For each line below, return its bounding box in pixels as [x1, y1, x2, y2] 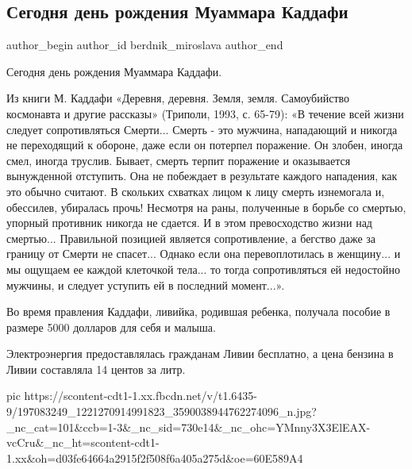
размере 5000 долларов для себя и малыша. [6, 318, 216, 335]
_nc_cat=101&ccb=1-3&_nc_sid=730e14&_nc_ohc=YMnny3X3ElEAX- [6, 418, 371, 435]
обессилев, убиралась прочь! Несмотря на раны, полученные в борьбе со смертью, [6, 198, 406, 215]
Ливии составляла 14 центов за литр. [6, 360, 186, 377]
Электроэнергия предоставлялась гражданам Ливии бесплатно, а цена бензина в [6, 345, 394, 362]
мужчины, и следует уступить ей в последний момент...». [6, 276, 285, 293]
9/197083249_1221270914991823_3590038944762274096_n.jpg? [6, 403, 317, 420]
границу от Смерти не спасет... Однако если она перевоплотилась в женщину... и [6, 245, 401, 262]
